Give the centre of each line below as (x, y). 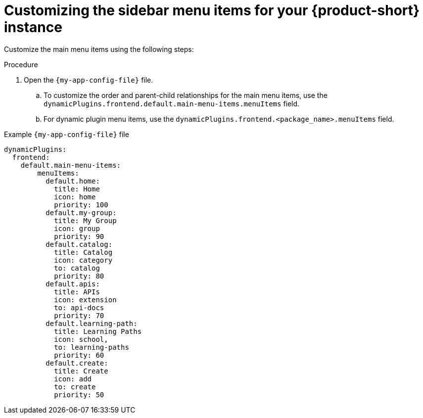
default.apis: (73, 284)
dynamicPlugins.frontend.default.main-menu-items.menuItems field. (172, 103)
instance (33, 27)
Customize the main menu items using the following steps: (99, 49)
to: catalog (77, 268)
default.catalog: (79, 244)
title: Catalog (83, 252)
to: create (75, 387)
